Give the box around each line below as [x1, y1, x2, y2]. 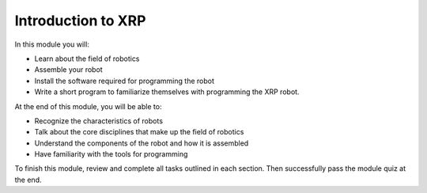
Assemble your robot [34, 65, 103, 74]
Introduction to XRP [14, 12, 146, 29]
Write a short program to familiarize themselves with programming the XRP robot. [34, 87, 300, 96]
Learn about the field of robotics [34, 54, 140, 63]
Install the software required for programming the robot [34, 76, 215, 85]
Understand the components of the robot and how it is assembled [34, 138, 249, 148]
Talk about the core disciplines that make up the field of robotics [34, 127, 244, 137]
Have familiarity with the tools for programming [34, 149, 188, 159]
